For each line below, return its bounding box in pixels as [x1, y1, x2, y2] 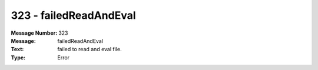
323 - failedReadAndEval [11, 9, 136, 22]
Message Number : [11, 29, 58, 36]
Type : [11, 54, 26, 61]
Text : [11, 46, 24, 53]
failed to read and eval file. [57, 46, 122, 53]
